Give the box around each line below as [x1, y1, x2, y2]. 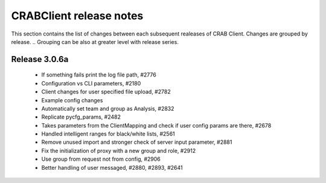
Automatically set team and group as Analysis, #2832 [41, 105, 174, 112]
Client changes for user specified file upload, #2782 [41, 88, 171, 96]
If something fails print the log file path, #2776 [41, 71, 156, 78]
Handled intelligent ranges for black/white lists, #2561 [41, 130, 175, 138]
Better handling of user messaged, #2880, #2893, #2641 [41, 164, 183, 171]
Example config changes [41, 96, 103, 104]
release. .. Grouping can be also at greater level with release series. [11, 38, 179, 45]
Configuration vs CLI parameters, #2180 [41, 79, 141, 87]
